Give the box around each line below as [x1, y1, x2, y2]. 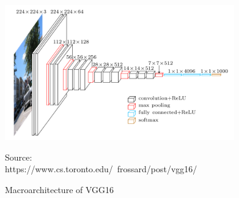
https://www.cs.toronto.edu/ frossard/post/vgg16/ [5, 162, 197, 175]
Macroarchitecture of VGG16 [5, 183, 114, 196]
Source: [5, 150, 32, 163]
